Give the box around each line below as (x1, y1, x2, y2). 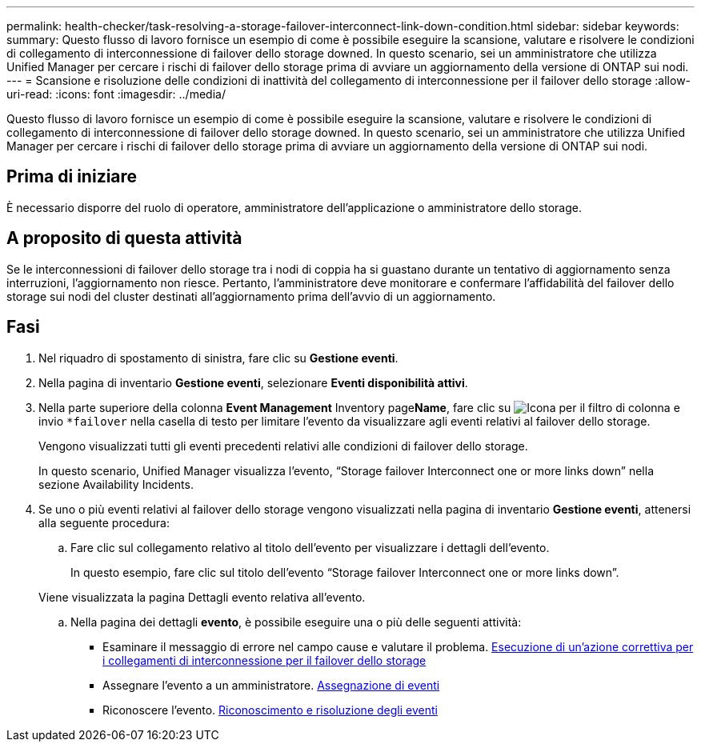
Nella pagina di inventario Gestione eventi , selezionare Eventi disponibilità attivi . (38, 375, 468, 390)
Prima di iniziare (6, 166, 138, 187)
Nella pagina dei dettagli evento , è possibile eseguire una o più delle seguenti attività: (70, 614, 522, 629)
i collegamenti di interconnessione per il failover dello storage (102, 653, 427, 667)
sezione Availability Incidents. (38, 477, 194, 491)
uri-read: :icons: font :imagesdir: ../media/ (6, 87, 226, 101)
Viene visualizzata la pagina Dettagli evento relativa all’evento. (38, 590, 366, 604)
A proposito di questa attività (6, 228, 242, 249)
